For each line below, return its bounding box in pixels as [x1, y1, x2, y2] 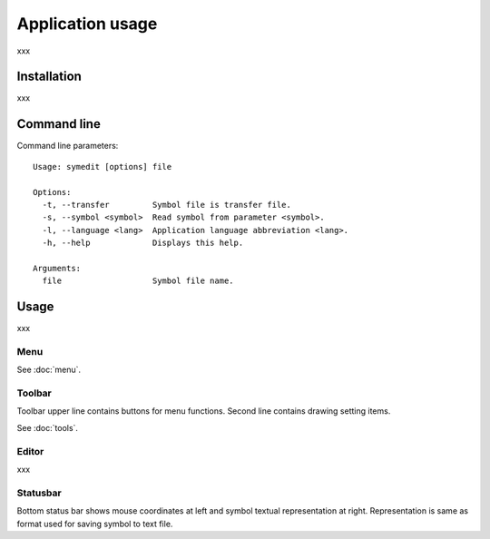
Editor [16, 445, 44, 457]
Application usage [16, 14, 158, 34]
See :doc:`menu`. [16, 364, 82, 376]
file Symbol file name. [42, 276, 235, 286]
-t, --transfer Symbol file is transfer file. [42, 200, 292, 210]
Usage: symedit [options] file [33, 162, 172, 171]
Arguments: [33, 263, 82, 273]
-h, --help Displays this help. [42, 238, 244, 249]
